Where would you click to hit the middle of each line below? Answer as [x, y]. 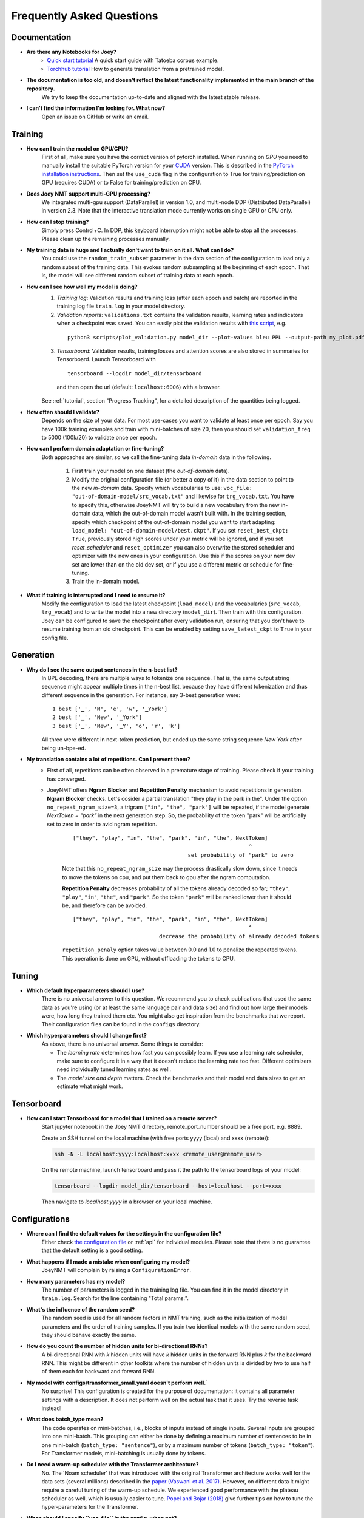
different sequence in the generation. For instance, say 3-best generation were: [141, 695]
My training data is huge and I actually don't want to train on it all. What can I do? [130, 250]
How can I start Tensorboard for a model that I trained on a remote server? [122, 1118]
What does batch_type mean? [65, 1419]
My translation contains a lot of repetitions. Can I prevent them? [108, 760]
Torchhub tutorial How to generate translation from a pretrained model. [136, 69]
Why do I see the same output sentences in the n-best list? [102, 669]
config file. [55, 638]
